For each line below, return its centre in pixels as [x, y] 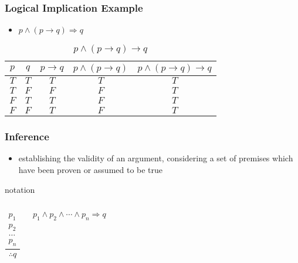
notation [20, 189]
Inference [27, 136]
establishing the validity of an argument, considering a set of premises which [156, 158]
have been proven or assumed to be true [91, 170]
